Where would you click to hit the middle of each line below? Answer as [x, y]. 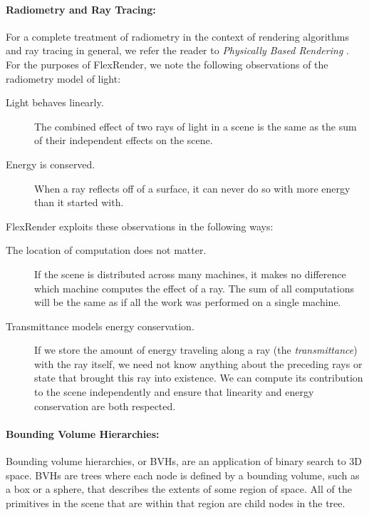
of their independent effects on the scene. [124, 140]
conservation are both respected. [105, 406]
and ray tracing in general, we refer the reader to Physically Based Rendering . [177, 50]
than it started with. [79, 202]
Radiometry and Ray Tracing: [81, 9]
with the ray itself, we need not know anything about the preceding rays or [198, 363]
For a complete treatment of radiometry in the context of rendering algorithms [177, 36]
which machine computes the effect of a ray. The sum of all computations [194, 288]
